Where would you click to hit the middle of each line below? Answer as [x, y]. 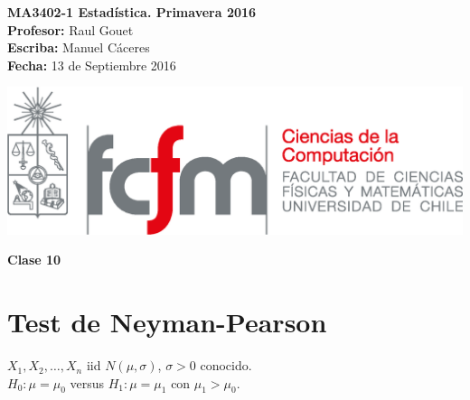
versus [87, 382]
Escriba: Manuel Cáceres [79, 47]
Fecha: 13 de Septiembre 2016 [92, 65]
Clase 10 [34, 260]
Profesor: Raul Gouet [70, 29]
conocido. [226, 365]
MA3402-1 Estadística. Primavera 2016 [132, 12]
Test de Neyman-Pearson [167, 322]
